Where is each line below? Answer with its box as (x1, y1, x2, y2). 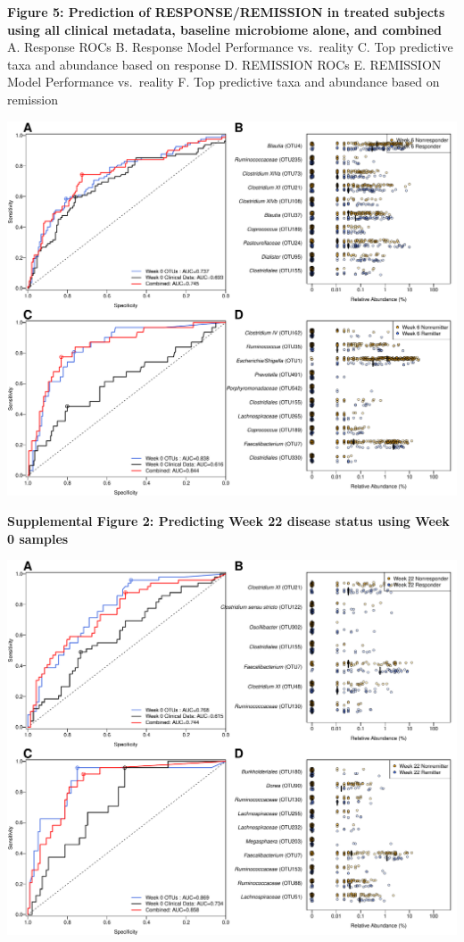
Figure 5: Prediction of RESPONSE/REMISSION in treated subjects (7, 3, 445, 21)
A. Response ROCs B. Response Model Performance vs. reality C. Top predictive (7, 38, 453, 56)
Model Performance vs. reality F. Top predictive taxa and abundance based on (7, 72, 440, 91)
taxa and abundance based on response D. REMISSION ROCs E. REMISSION (7, 54, 442, 73)
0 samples (7, 529, 69, 547)
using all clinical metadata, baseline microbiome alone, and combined (7, 20, 442, 38)
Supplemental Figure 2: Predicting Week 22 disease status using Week (7, 511, 450, 529)
